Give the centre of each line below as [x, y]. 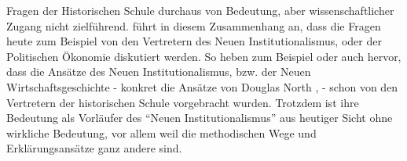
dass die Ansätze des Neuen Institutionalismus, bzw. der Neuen [159, 72]
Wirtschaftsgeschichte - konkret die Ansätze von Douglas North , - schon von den [202, 86]
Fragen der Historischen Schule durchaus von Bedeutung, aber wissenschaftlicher [200, 10]
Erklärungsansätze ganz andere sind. [94, 148]
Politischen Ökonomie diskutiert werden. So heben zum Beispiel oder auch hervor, [204, 56]
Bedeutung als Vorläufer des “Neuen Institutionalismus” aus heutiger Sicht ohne [200, 118]
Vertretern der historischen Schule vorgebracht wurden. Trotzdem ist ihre [183, 102]
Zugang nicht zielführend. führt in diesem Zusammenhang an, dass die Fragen [194, 25]
